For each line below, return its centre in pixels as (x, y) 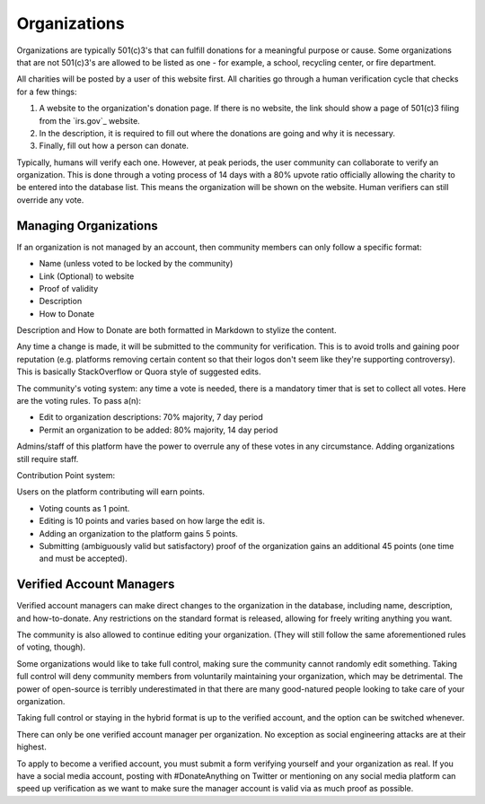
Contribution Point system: (66, 475)
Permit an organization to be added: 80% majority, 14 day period (159, 430)
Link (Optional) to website (87, 276)
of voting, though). (51, 647)
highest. (31, 747)
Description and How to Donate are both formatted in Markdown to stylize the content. (176, 330)
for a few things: (47, 92)
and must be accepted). (83, 559)
